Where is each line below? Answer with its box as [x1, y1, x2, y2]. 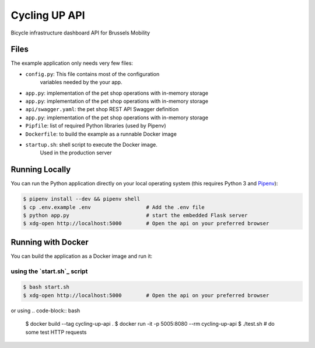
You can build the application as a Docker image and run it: [10, 252, 153, 260]
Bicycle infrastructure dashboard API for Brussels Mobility [10, 29, 150, 36]
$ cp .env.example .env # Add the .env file [23, 204, 205, 211]
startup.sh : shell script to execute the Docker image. [25, 141, 157, 148]
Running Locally [10, 164, 71, 175]
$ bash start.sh [23, 284, 70, 291]
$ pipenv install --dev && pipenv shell [23, 196, 140, 202]
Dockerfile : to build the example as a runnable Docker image [25, 130, 177, 137]
